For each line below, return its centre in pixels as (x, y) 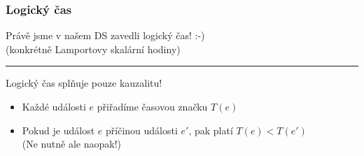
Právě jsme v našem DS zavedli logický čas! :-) (105, 35)
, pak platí (211, 130)
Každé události (54, 106)
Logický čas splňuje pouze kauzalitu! (84, 83)
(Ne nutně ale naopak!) (71, 144)
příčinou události (142, 130)
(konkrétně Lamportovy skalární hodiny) (93, 49)
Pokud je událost (58, 130)
